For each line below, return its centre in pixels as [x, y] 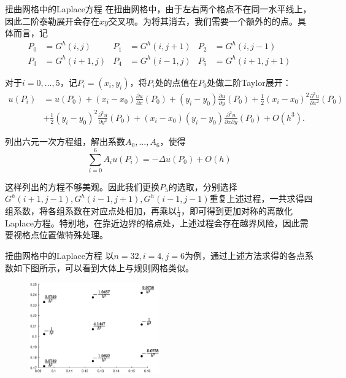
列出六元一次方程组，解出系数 [65, 141]
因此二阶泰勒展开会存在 [52, 21]
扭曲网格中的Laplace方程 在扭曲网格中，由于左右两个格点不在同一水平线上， [158, 9]
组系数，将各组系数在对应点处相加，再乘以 [91, 211]
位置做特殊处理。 [73, 235]
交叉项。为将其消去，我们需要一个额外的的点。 [203, 21]
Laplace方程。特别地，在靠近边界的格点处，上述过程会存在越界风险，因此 [152, 222]
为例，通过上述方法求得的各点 [245, 256]
